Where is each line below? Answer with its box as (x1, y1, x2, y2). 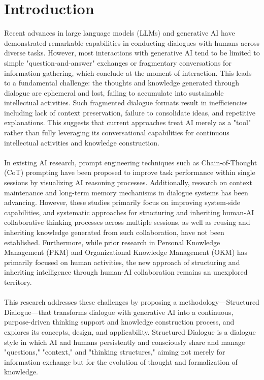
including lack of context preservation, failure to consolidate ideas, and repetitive (4, 107, 256, 118)
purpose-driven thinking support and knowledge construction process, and (4, 316, 235, 327)
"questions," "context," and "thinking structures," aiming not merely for (4, 346, 225, 357)
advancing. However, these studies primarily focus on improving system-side (4, 197, 241, 208)
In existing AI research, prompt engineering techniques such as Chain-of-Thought (4, 157, 257, 167)
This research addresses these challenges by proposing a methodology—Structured (4, 297, 259, 307)
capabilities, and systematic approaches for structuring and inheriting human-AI (4, 207, 254, 217)
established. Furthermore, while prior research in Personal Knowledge (4, 237, 220, 247)
